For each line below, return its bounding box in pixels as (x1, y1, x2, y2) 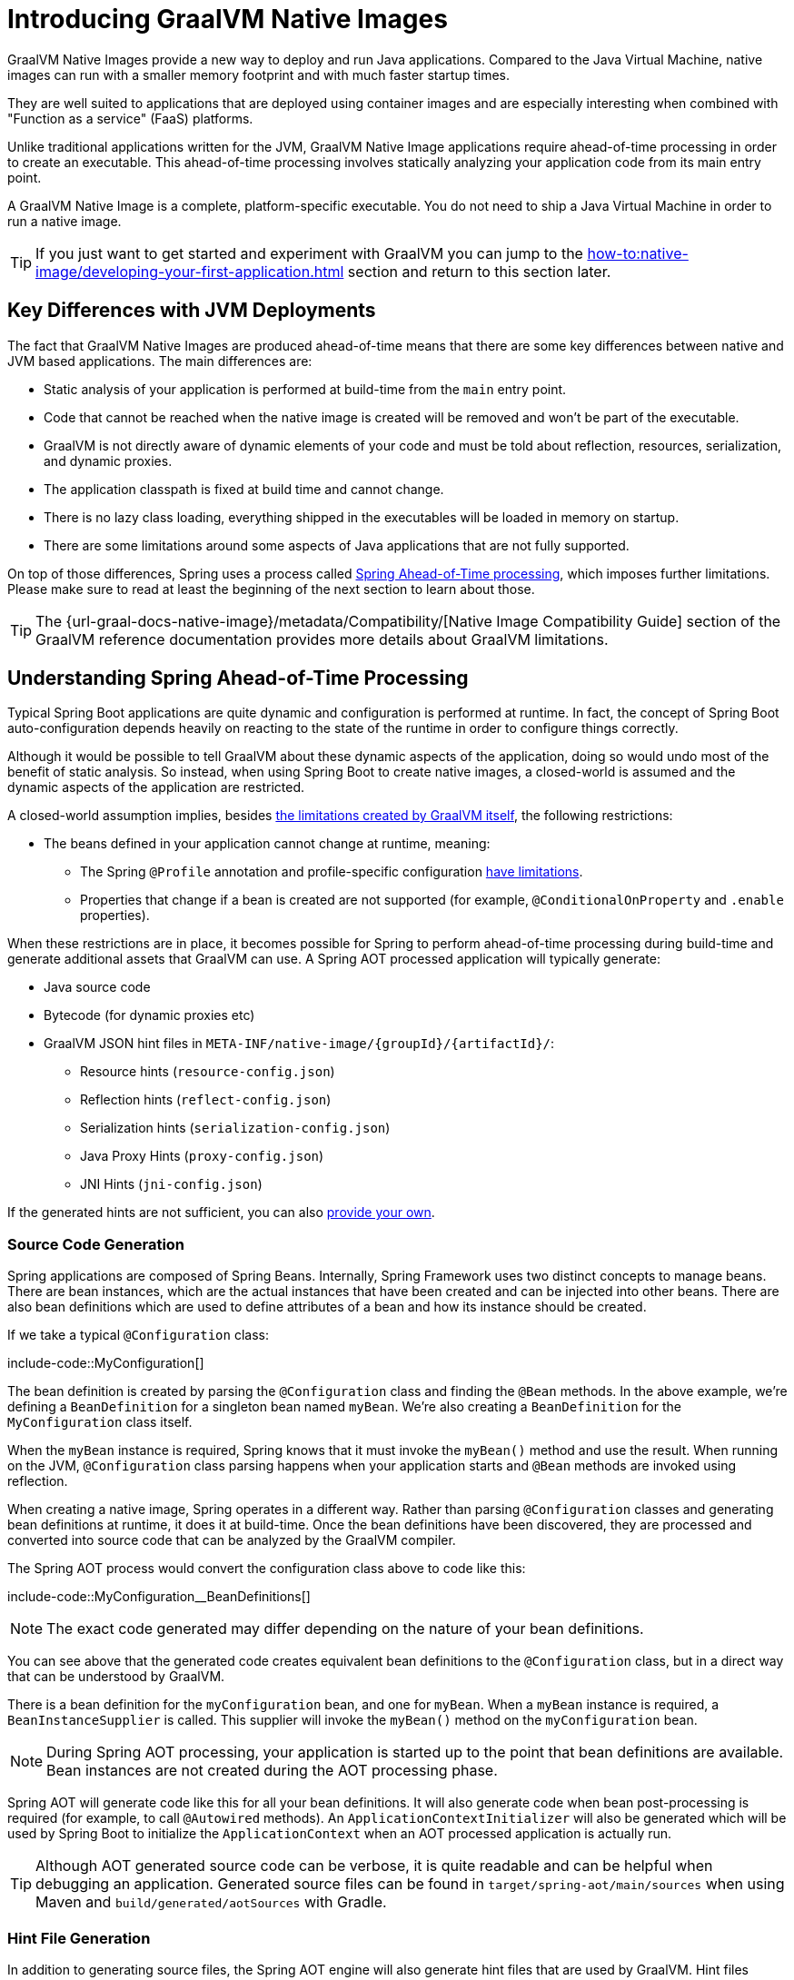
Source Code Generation (7, 1234, 185, 1253)
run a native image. (7, 213, 122, 229)
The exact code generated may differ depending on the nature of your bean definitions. (46, 1619, 644, 1638)
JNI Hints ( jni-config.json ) (80, 1176, 263, 1193)
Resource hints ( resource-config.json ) (80, 1064, 335, 1080)
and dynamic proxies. (44, 452, 173, 469)
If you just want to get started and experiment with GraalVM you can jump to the (35, 243, 583, 262)
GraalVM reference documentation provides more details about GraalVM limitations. (35, 629, 609, 648)
